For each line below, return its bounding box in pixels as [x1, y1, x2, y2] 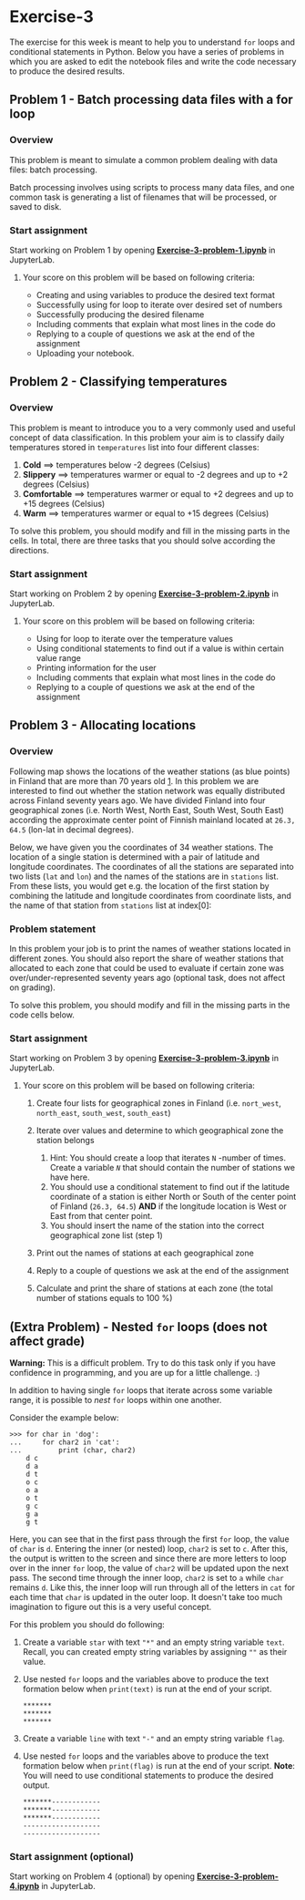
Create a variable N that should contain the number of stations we [49, 1162, 296, 1173]
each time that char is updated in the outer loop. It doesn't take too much [9, 1592, 283, 1602]
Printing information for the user [36, 662, 157, 673]
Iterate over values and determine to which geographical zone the [36, 1125, 284, 1136]
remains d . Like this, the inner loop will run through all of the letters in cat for [9, 1582, 296, 1593]
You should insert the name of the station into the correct [49, 1220, 265, 1232]
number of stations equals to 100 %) [36, 1293, 173, 1304]
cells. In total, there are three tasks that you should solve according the [9, 535, 276, 546]
